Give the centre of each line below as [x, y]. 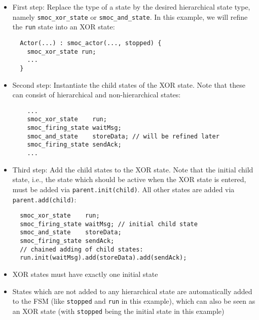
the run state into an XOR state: [64, 27]
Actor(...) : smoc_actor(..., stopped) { [91, 43]
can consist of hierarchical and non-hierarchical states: [97, 95]
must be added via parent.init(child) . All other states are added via [123, 189]
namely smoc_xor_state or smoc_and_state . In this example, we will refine [130, 16]
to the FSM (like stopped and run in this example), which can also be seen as [134, 301]
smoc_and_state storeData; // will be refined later [123, 136]
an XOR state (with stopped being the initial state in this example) [118, 311]
